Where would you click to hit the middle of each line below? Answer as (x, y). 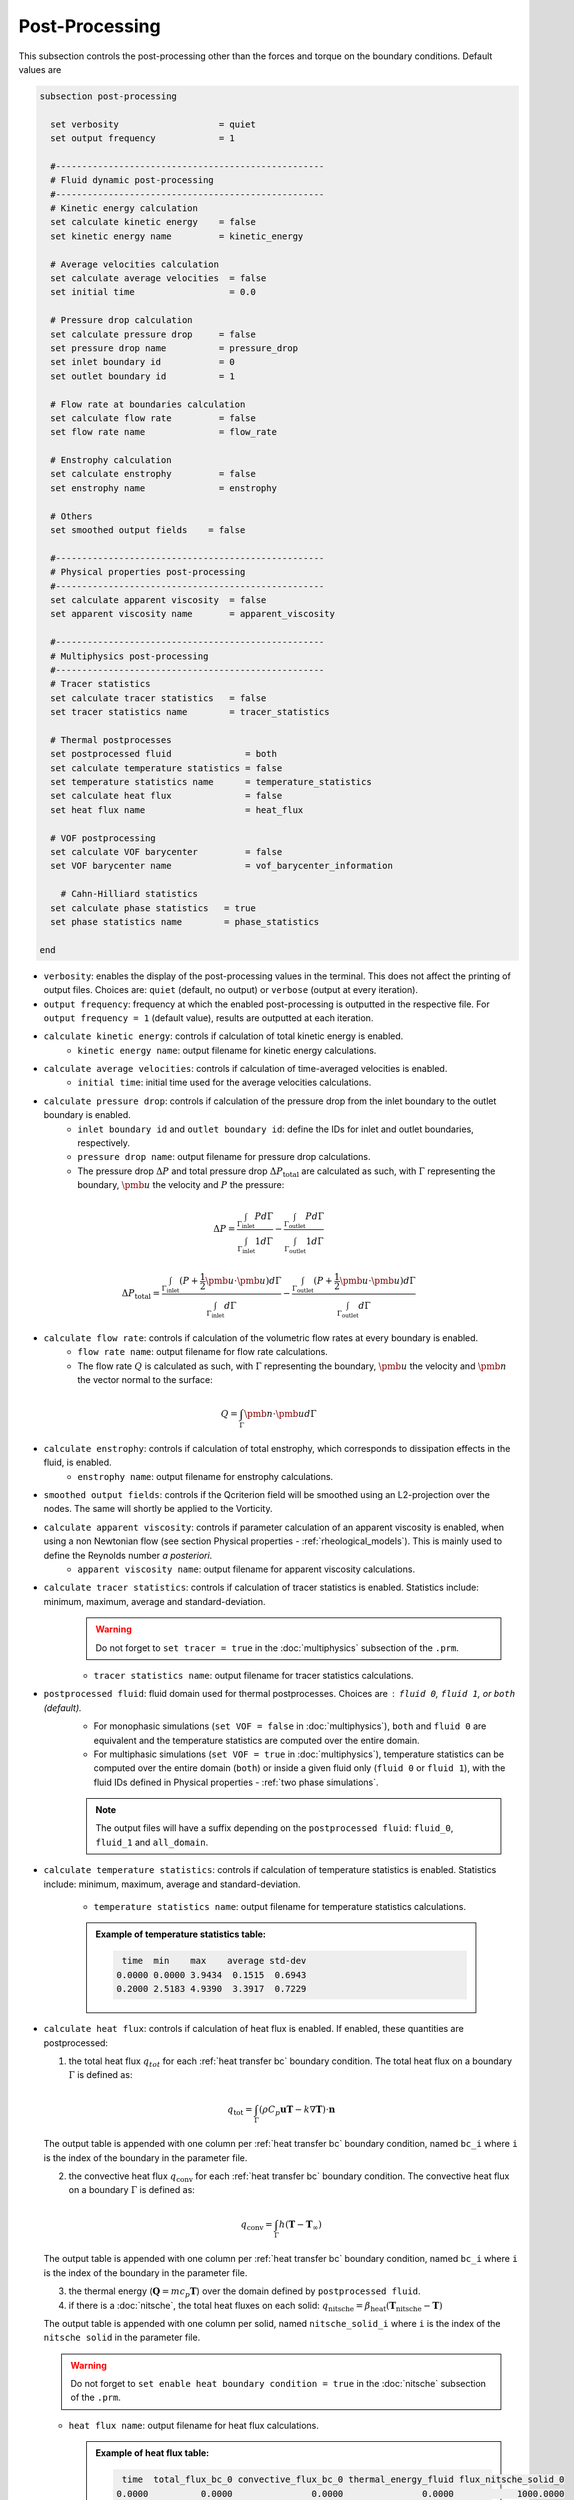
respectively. (103, 1143)
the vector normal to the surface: (145, 1379)
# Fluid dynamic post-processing (132, 180)
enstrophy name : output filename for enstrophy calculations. (205, 1476)
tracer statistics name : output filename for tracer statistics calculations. (253, 1675)
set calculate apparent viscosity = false (158, 599)
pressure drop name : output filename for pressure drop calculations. (224, 1157)
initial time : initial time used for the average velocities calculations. (224, 1082)
